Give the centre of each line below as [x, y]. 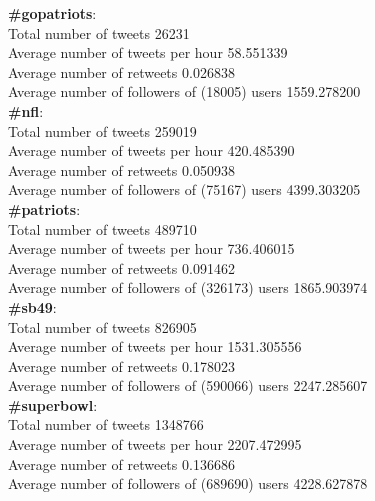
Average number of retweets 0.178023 [121, 365]
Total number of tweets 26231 [99, 32]
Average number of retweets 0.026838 [121, 71]
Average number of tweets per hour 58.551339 [148, 52]
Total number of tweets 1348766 [106, 424]
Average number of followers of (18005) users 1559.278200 [184, 91]
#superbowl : [53, 404]
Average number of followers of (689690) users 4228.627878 [188, 483]
